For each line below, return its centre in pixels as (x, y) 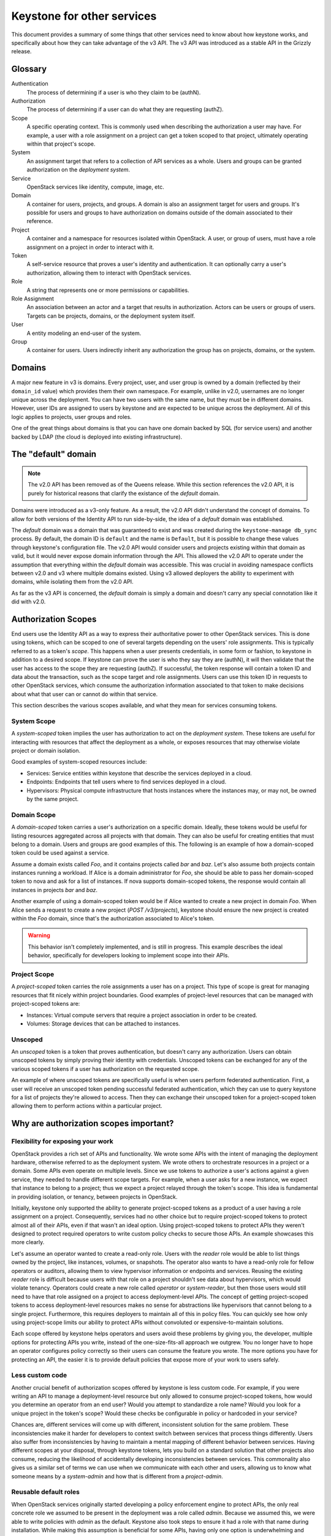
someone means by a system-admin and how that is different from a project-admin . (117, 1476)
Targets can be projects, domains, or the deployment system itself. (111, 316)
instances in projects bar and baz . (55, 890)
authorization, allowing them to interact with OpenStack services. (109, 273)
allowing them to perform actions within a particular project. (87, 1106)
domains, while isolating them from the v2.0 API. (73, 582)
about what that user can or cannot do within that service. (85, 694)
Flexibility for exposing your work (62, 1142)
